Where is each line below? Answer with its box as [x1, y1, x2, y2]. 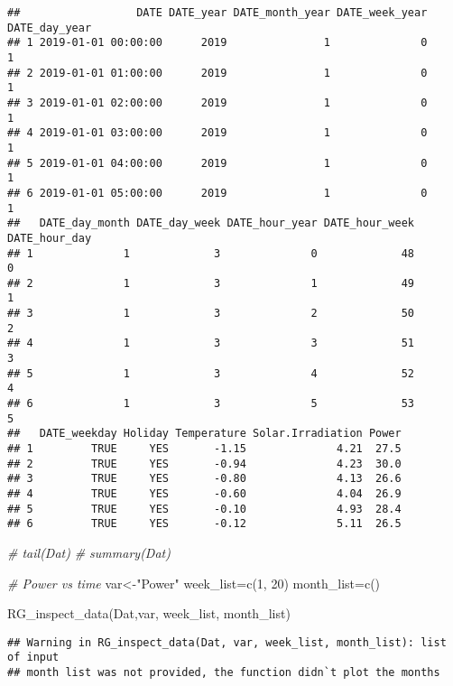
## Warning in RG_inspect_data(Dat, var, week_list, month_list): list [7, 635, 447, 649]
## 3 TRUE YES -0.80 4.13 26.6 [7, 472, 402, 486]
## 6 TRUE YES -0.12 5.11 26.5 [7, 517, 402, 531]
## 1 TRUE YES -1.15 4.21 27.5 [7, 442, 402, 456]
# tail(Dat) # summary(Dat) [7, 542, 171, 561]
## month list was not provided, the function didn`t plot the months [7, 666, 440, 680]
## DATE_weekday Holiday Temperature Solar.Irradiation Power [7, 427, 402, 440]
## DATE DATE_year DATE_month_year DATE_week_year [7, 6, 428, 19]
